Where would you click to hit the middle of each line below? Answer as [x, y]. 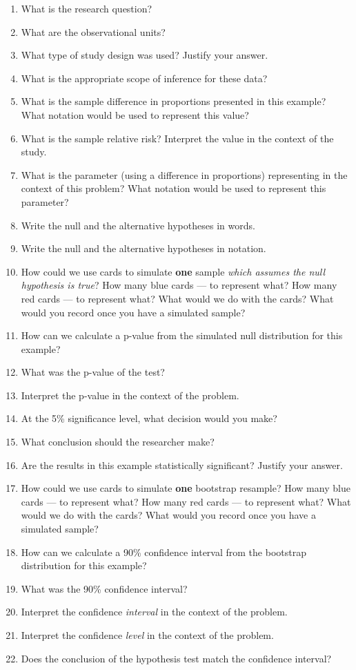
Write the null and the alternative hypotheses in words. [138, 225]
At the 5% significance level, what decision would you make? [149, 418]
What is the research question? [87, 8]
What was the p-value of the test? [93, 372]
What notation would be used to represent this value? [135, 114]
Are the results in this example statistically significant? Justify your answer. [182, 465]
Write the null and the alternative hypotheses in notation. [144, 248]
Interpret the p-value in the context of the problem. [130, 395]
